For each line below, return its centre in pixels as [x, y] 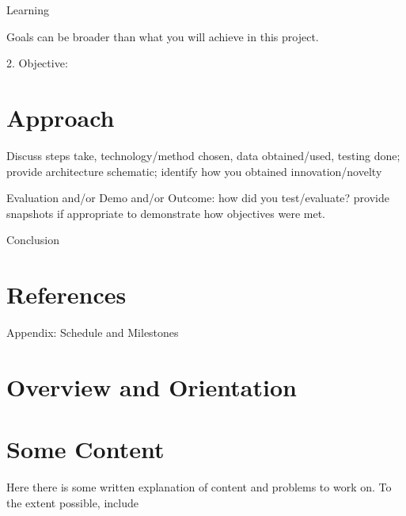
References [66, 294]
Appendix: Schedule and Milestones [93, 332]
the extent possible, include [72, 502]
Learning [28, 10]
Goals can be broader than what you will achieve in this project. [163, 36]
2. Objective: [37, 63]
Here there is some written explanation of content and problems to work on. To [199, 487]
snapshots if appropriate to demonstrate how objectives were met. [166, 213]
